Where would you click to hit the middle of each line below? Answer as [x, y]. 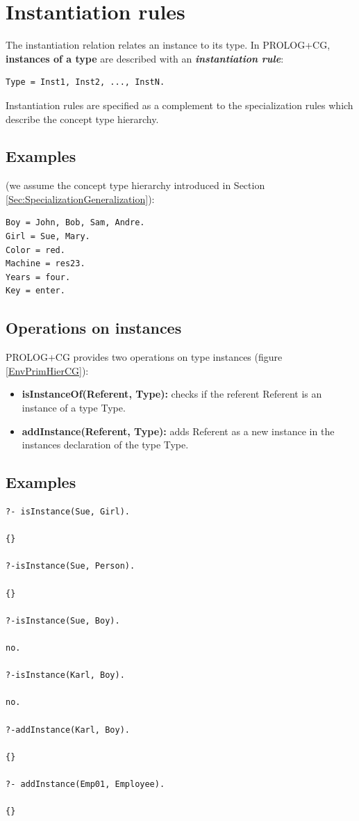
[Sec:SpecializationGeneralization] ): [80, 198]
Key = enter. [35, 291]
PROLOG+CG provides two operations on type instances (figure [144, 357]
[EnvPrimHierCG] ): [47, 370]
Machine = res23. [45, 264]
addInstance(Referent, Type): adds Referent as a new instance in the [178, 431]
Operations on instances [94, 328]
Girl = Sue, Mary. [48, 237]
